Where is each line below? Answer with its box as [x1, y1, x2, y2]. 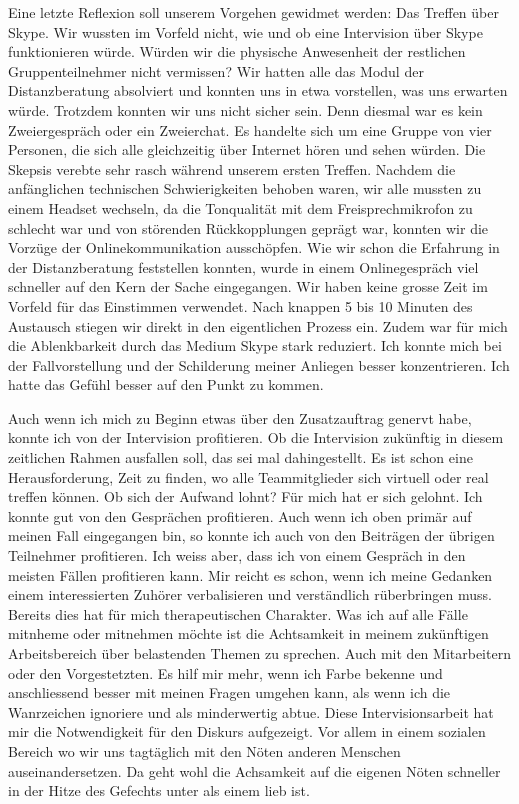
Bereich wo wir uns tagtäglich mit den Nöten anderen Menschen [8, 740, 401, 761]
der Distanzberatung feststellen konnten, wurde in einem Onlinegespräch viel [8, 256, 479, 277]
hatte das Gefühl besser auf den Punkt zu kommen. [8, 374, 324, 395]
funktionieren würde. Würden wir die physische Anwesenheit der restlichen [8, 41, 466, 62]
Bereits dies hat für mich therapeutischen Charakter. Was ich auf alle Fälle [8, 603, 468, 624]
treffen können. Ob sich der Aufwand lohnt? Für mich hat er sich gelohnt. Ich [8, 486, 483, 507]
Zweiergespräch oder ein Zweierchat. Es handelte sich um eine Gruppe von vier [8, 119, 492, 140]
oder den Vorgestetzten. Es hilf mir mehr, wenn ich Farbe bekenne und [8, 662, 443, 683]
